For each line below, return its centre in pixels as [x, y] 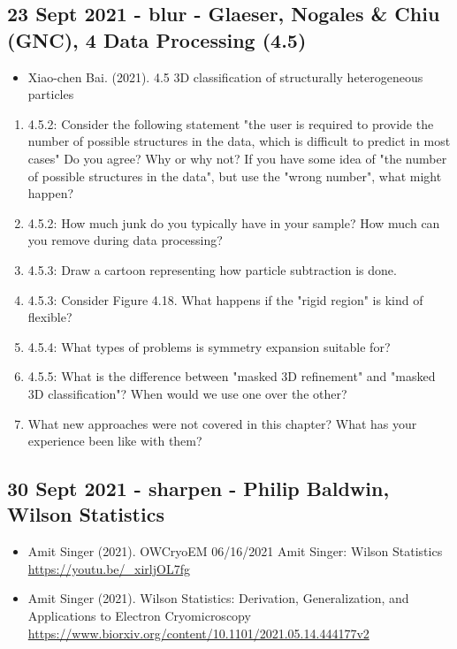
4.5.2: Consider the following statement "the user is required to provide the [231, 123]
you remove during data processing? [125, 240]
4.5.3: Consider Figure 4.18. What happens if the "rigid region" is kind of [225, 299]
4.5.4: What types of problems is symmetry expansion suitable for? [209, 346]
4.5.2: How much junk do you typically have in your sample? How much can [234, 222]
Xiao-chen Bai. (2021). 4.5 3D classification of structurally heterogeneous [225, 76]
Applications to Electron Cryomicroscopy [139, 616]
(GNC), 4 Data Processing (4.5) [157, 39]
